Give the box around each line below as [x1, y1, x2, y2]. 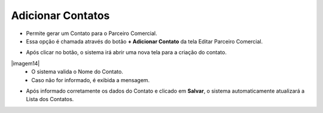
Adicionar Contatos [11, 9, 110, 22]
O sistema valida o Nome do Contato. [31, 68, 124, 76]
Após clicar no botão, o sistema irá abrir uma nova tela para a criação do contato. [26, 49, 227, 56]
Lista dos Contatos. [26, 96, 74, 103]
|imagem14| [11, 59, 40, 67]
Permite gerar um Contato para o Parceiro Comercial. [26, 30, 157, 37]
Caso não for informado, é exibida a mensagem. [31, 76, 150, 83]
